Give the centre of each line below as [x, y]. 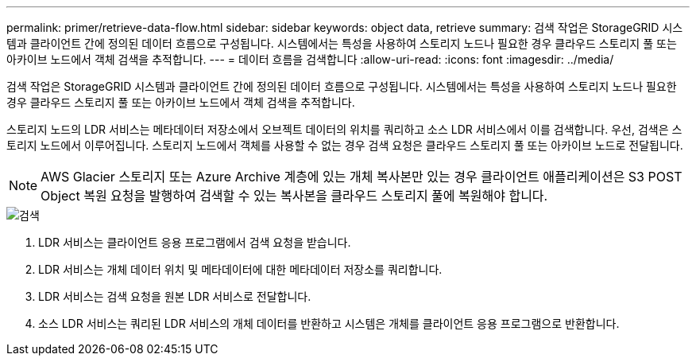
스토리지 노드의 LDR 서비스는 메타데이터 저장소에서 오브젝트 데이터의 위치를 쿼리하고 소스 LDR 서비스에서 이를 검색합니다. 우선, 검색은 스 [344, 129]
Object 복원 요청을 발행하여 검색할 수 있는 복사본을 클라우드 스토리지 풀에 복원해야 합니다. [294, 196]
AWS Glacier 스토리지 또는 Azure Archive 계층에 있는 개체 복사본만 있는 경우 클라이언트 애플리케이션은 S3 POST [362, 177]
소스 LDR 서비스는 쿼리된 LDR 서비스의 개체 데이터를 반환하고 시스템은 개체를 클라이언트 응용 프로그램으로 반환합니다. [329, 323]
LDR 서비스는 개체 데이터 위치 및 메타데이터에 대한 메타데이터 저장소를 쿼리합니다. [240, 269]
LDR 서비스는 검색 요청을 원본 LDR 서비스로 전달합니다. [175, 296]
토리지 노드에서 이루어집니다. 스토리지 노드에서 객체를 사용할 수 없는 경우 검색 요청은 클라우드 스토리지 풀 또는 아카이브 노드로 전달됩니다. [345, 145]
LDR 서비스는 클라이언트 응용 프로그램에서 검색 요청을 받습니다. [195, 242]
